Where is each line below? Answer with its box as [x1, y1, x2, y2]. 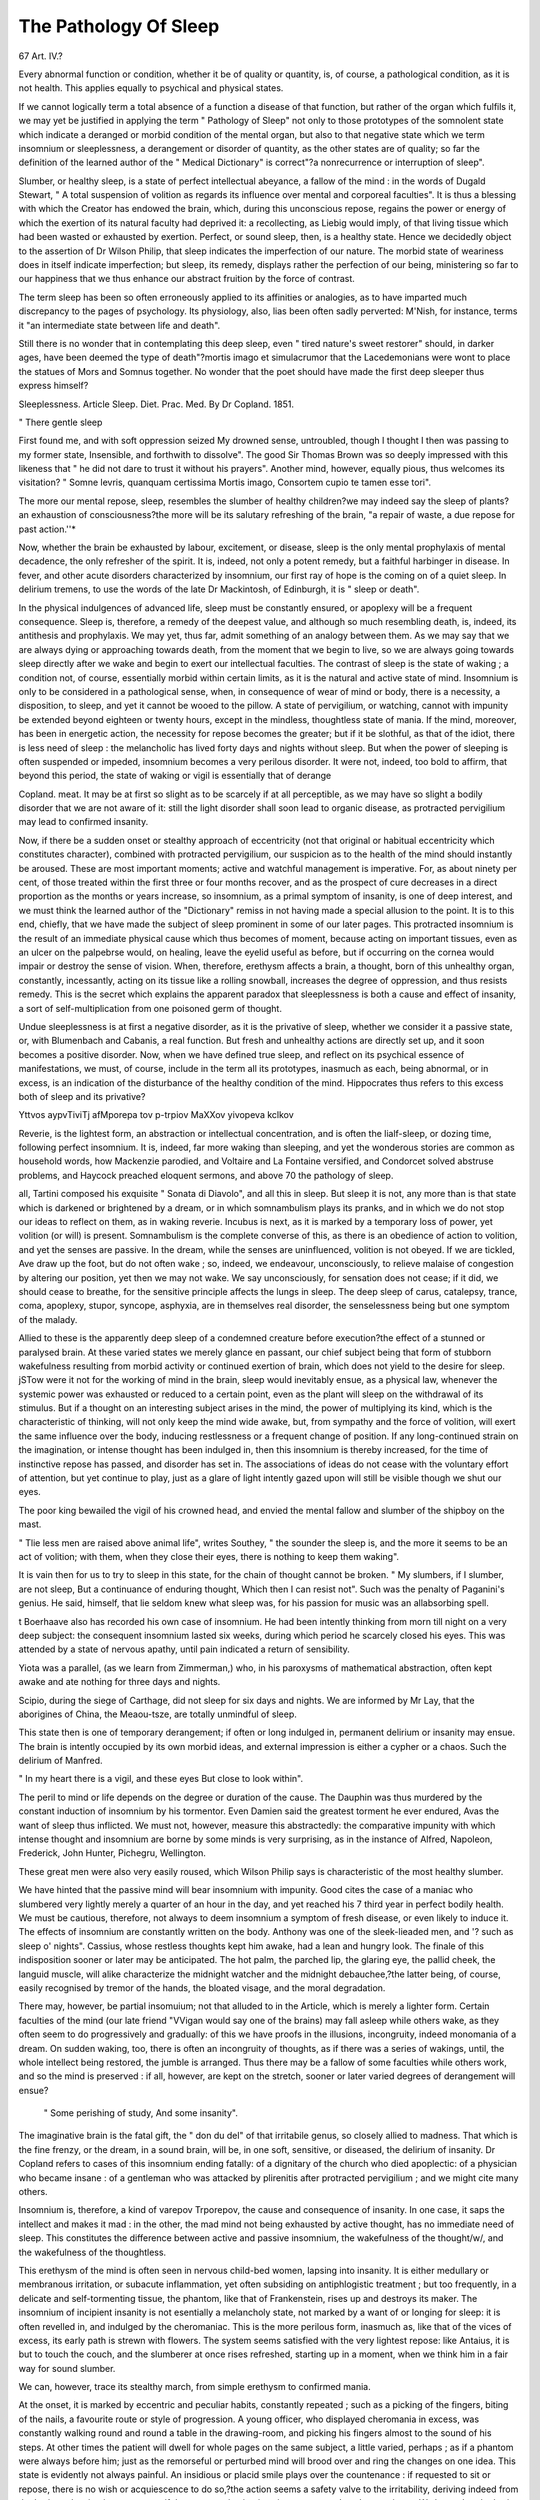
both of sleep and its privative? [18, 1090, 146, 1102]
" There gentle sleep [18, 416, 103, 428]
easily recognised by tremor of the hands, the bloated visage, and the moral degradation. [18, 1981, 386, 1994]
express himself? [18, 380, 89, 392]
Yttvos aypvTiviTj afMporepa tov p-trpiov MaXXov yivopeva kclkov [18, 1109, 294, 1121]
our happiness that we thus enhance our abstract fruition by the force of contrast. [18, 273, 355, 285]
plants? [478, 495, 510, 507]
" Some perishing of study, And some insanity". [43, 2107, 239, 2119]
